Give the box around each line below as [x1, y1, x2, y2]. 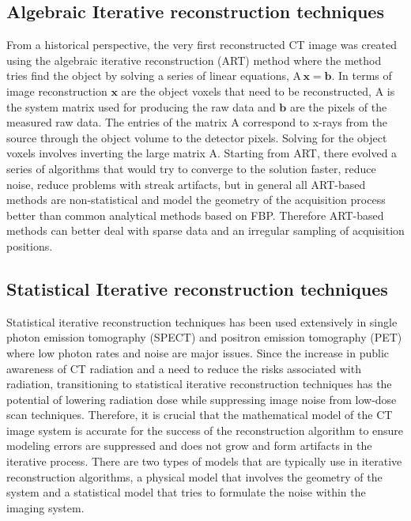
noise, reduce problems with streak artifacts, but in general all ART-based [6, 176, 366, 192]
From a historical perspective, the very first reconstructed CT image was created [6, 36, 397, 53]
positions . [6, 237, 53, 254]
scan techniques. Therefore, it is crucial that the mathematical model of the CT [6, 406, 393, 423]
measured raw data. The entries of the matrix [6, 114, 228, 130]
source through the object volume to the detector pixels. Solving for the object [6, 129, 387, 145]
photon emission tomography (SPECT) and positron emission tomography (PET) [6, 329, 402, 345]
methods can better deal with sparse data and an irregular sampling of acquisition [6, 222, 405, 239]
